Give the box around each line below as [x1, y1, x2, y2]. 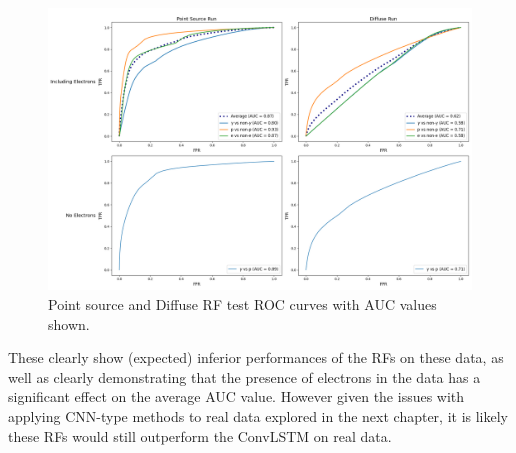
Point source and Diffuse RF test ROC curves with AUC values [48, 293, 437, 314]
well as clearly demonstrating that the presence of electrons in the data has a [8, 366, 481, 387]
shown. [48, 313, 90, 334]
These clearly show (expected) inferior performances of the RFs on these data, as [8, 347, 504, 368]
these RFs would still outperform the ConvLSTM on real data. [8, 425, 392, 446]
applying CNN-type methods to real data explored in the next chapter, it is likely [8, 405, 509, 426]
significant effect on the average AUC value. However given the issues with [8, 386, 465, 407]
